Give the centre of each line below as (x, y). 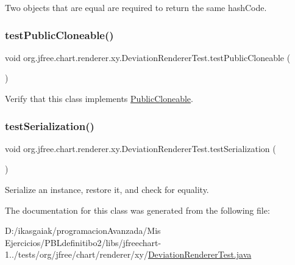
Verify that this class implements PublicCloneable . (99, 98)
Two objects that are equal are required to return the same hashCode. (136, 7)
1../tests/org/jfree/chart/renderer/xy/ (76, 254)
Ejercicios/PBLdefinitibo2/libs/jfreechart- (83, 242)
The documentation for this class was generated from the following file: (137, 210)
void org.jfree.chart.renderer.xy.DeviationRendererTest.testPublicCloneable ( (148, 57)
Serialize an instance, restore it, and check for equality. (107, 189)
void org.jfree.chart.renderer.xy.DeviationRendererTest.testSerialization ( (140, 148)
